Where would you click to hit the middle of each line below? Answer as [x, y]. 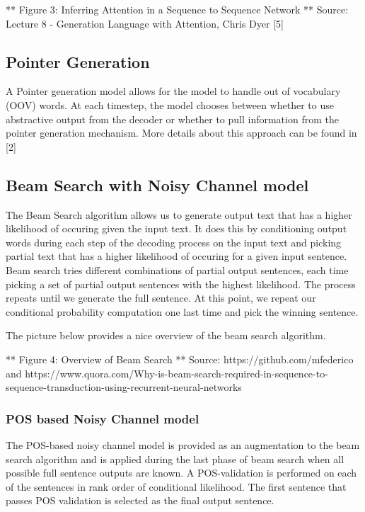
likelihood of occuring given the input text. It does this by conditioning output [176, 228]
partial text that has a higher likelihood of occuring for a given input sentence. [176, 256]
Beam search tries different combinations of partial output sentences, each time [177, 269]
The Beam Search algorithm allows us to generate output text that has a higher [179, 214]
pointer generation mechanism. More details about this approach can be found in [181, 133]
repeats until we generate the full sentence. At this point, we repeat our [161, 298]
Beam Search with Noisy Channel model [157, 184]
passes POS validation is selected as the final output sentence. [140, 500]
